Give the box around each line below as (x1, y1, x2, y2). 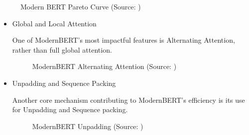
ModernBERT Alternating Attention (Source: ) (32, 61, 177, 71)
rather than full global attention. (12, 44, 112, 55)
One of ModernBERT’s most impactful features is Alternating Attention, (12, 35, 235, 45)
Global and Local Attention (12, 18, 97, 28)
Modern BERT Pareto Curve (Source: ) (20, 1, 141, 11)
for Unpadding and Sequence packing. (12, 104, 128, 115)
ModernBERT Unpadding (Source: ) (32, 121, 143, 131)
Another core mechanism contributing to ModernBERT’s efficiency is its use (12, 94, 245, 105)
